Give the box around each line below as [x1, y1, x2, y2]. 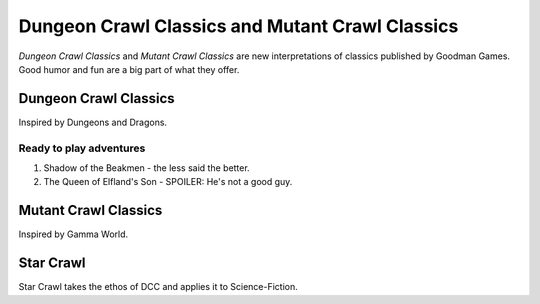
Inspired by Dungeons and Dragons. [18, 116, 168, 128]
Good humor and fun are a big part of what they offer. [18, 63, 240, 75]
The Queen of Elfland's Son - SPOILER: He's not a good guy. [43, 176, 293, 188]
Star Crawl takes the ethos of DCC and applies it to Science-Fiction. [18, 281, 299, 293]
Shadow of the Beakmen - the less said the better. [43, 161, 250, 174]
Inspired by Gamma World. [18, 228, 129, 240]
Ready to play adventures [18, 141, 146, 155]
